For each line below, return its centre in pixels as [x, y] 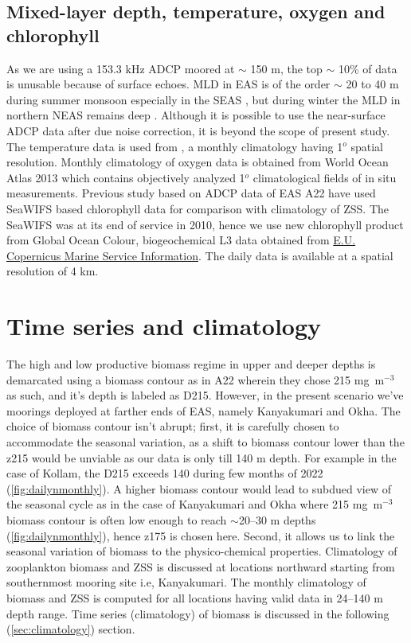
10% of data [368, 68]
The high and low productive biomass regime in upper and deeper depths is [191, 364]
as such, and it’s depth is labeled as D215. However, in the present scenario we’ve [205, 395]
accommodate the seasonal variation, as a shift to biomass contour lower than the [205, 442]
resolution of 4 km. [53, 271]
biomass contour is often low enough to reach [117, 519]
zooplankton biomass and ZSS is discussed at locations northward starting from [201, 566]
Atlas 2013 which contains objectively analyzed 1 [126, 177]
